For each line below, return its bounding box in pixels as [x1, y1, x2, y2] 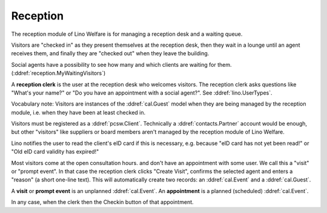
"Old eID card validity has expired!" [11, 148, 99, 155]
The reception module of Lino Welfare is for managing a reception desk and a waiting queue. [11, 30, 243, 38]
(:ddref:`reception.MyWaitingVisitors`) [11, 70, 106, 77]
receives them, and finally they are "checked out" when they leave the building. [11, 50, 210, 57]
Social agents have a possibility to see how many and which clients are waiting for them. [11, 61, 232, 68]
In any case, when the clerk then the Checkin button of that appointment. [11, 198, 194, 206]
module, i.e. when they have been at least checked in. [11, 109, 145, 116]
